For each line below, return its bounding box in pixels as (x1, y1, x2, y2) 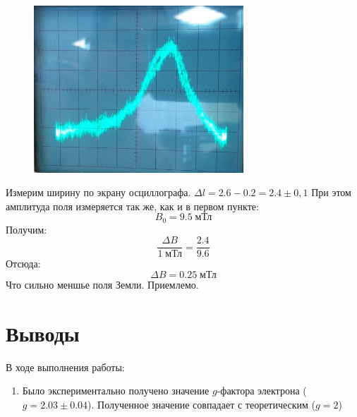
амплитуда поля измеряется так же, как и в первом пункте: (6, 198, 259, 213)
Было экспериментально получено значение (22, 383, 210, 398)
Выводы (6, 318, 80, 347)
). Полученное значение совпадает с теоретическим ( (87, 397, 316, 411)
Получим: (6, 222, 47, 236)
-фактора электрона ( (217, 383, 307, 398)
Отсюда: (6, 256, 41, 271)
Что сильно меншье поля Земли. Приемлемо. (6, 277, 199, 292)
